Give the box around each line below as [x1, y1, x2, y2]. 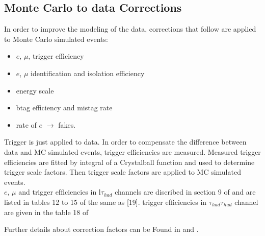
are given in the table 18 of [4, 206, 89, 217]
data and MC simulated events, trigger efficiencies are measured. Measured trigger [4, 146, 261, 157]
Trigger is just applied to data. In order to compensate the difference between [4, 136, 247, 147]
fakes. [58, 119, 76, 130]
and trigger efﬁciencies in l [18, 186, 101, 197]
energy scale [16, 85, 54, 96]
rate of [16, 119, 37, 130]
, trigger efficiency [28, 51, 84, 61]
